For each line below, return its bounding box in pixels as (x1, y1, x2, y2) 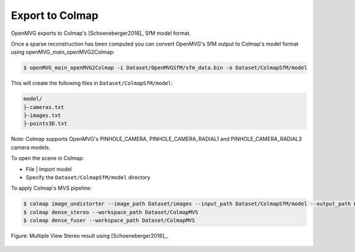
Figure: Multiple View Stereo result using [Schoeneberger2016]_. (11, 232, 169, 240)
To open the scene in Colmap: (11, 154, 84, 162)
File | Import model (25, 166, 72, 173)
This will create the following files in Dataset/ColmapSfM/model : (11, 80, 173, 87)
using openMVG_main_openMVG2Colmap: (11, 49, 115, 56)
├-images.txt (23, 112, 62, 119)
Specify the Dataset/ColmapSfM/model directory (25, 174, 151, 180)
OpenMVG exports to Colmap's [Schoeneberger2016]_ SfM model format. (11, 30, 191, 37)
